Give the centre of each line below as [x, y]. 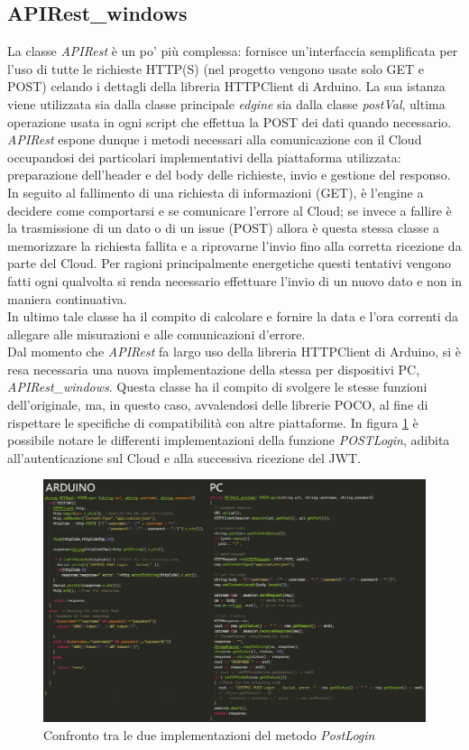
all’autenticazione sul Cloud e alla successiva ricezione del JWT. [184, 457]
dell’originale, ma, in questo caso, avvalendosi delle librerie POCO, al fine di [218, 405]
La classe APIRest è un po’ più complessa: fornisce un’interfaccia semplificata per [233, 51]
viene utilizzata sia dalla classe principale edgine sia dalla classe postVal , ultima [226, 103]
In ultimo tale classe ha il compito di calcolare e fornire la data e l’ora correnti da [233, 316]
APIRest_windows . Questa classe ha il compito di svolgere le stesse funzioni [217, 387]
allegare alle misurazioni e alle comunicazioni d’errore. [156, 333]
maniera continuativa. [67, 298]
